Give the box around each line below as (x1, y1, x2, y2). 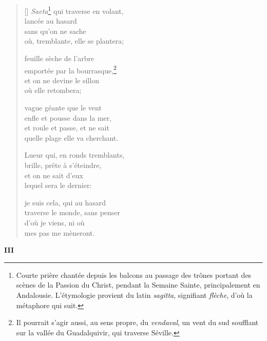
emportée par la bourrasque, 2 (24, 63, 117, 75)
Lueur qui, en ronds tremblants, (24, 149, 125, 160)
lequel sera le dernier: (24, 180, 92, 191)
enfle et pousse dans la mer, (24, 112, 112, 123)
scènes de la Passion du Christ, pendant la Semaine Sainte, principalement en (16, 279, 260, 290)
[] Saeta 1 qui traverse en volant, (24, 4, 124, 16)
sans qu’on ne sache (24, 25, 86, 36)
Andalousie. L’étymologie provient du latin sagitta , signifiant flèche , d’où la (16, 289, 253, 300)
